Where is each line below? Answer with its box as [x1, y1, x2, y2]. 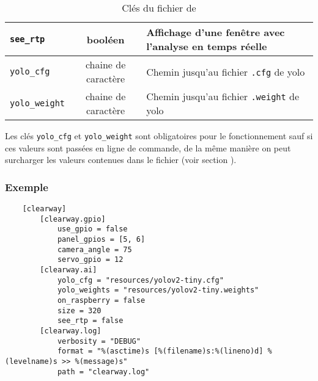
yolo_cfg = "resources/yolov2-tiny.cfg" [57, 275, 224, 285]
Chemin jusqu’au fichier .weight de [146, 89, 300, 103]
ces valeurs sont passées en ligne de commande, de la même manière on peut [5, 141, 291, 154]
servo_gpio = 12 [57, 255, 124, 264]
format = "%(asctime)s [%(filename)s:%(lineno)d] [57, 347, 264, 356]
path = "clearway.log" [57, 367, 150, 376]
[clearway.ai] [40, 266, 97, 274]
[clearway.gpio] [40, 214, 106, 223]
